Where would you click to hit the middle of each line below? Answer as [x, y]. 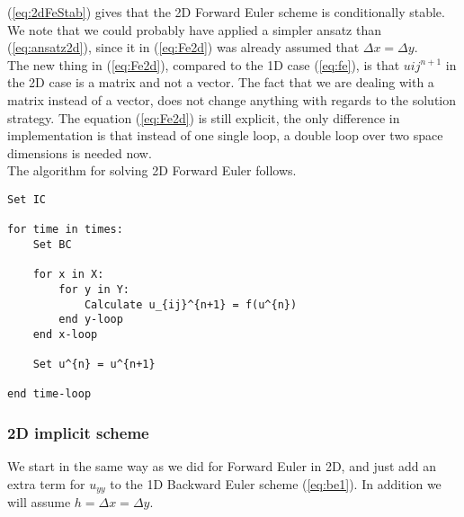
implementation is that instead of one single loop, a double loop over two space [225, 135]
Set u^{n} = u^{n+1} [94, 365]
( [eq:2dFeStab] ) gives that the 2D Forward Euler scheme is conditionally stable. [226, 12]
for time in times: [65, 230]
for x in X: [68, 275]
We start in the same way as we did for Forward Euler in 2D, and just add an [222, 466]
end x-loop [65, 334]
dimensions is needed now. [80, 152]
